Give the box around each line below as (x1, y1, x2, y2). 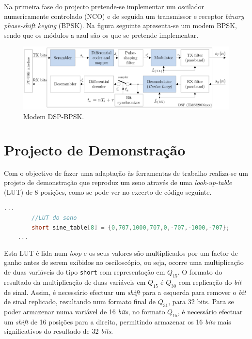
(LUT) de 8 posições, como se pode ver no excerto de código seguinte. (4, 186, 212, 197)
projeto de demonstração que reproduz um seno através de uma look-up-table (4, 177, 232, 187)
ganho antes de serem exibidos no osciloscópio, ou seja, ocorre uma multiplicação (4, 257, 244, 267)
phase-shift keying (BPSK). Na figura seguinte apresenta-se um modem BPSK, (4, 20, 237, 31)
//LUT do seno (31, 215, 77, 222)
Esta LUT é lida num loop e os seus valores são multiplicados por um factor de (4, 247, 238, 258)
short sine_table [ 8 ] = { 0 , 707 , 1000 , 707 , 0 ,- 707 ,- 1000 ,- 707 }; (31, 224, 230, 231)
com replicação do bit (178, 277, 242, 287)
